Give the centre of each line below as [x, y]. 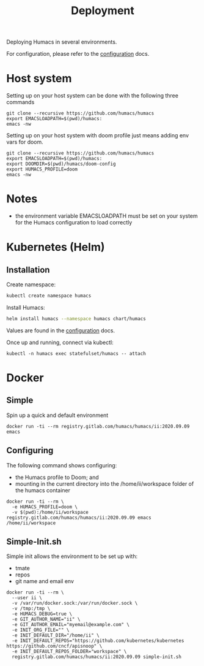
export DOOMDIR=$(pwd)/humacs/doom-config [61, 164]
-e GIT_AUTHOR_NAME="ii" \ [46, 619]
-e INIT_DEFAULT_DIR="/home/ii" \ [56, 635]
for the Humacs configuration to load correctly [74, 223]
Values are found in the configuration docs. [60, 330]
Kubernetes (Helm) [56, 247]
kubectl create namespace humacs [49, 296]
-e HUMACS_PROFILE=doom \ [45, 507]
